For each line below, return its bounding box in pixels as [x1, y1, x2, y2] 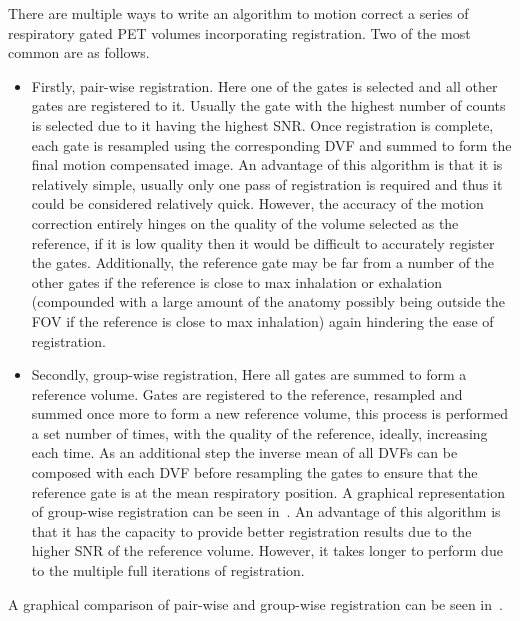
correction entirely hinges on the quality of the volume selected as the [31, 212, 459, 233]
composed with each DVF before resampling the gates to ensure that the [31, 462, 478, 483]
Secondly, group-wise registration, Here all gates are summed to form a [31, 364, 467, 385]
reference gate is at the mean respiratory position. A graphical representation [31, 481, 505, 502]
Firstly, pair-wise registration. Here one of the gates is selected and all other [31, 75, 498, 96]
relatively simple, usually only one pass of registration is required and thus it [31, 173, 503, 194]
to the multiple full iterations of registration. [31, 560, 305, 581]
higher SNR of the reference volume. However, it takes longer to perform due [31, 540, 503, 561]
